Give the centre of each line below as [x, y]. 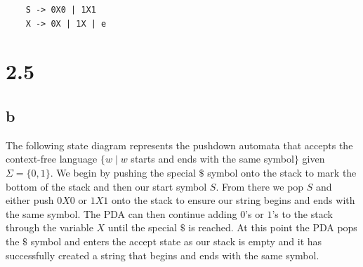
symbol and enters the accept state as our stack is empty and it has [176, 241]
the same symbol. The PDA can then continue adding [121, 213]
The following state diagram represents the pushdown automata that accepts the [179, 145]
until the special [142, 227]
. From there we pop [260, 186]
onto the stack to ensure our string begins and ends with [233, 200]
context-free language [52, 159]
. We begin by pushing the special [123, 172]
